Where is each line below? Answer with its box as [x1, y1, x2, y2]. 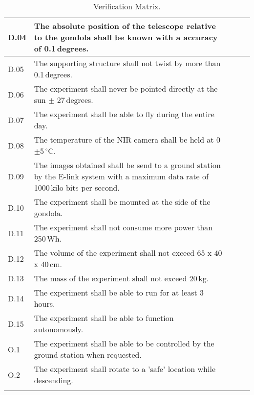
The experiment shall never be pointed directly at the [34, 83, 218, 94]
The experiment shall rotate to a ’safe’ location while [34, 363, 215, 374]
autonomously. [34, 323, 84, 335]
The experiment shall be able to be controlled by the [34, 338, 214, 349]
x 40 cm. [34, 258, 62, 270]
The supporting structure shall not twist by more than [34, 57, 221, 69]
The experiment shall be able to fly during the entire [34, 108, 214, 120]
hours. [34, 298, 55, 309]
